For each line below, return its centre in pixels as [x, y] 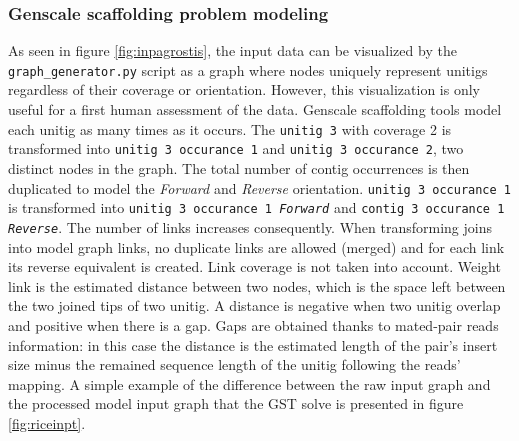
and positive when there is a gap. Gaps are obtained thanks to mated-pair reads [253, 324]
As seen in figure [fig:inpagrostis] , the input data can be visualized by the [232, 50]
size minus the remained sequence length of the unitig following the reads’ [234, 364]
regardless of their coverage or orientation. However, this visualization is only [244, 89]
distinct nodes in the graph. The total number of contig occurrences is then [239, 167]
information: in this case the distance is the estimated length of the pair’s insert [253, 344]
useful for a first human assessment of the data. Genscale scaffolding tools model [255, 109]
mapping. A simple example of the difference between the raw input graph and [249, 383]
